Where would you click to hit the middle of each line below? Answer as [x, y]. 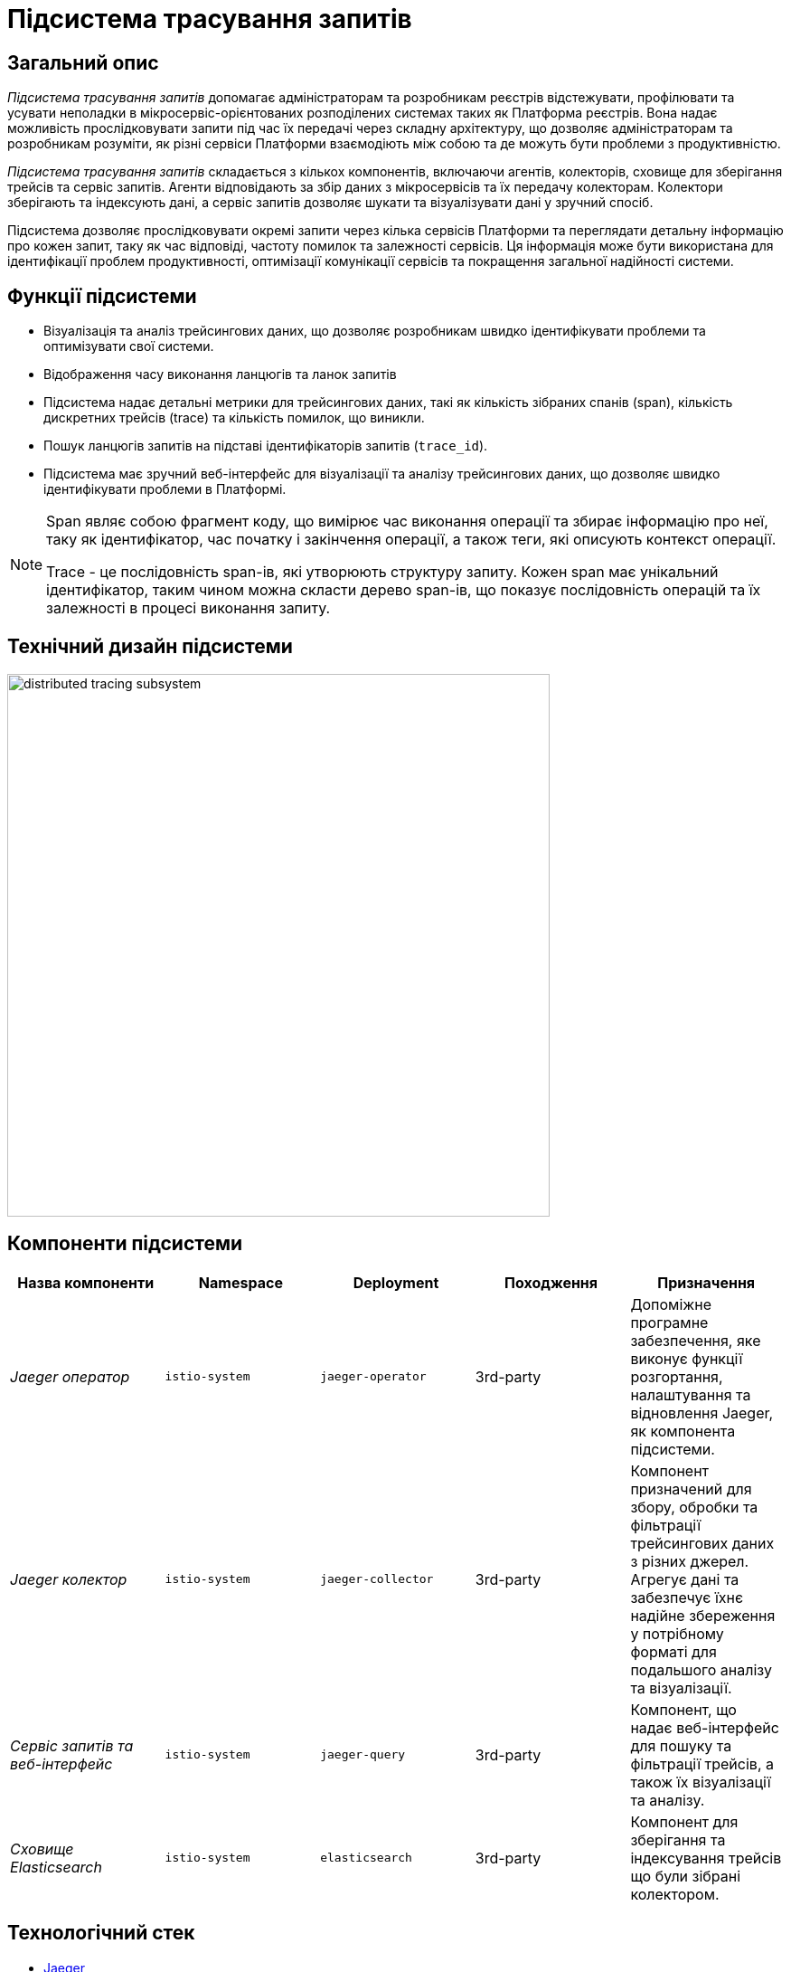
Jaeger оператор [70, 1376]
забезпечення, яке [696, 1340]
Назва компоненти [86, 1282]
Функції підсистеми [102, 296]
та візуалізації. [681, 1688]
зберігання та [678, 1839]
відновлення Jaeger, [702, 1413]
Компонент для [684, 1821]
